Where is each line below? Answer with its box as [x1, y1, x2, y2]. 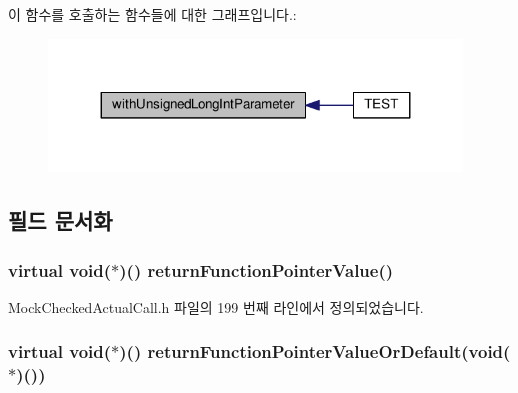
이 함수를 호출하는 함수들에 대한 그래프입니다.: [8, 4, 297, 24]
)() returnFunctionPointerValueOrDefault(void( [119, 339, 511, 364]
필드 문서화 [8, 205, 113, 236]
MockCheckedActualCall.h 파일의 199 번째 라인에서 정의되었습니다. [8, 296, 424, 317]
